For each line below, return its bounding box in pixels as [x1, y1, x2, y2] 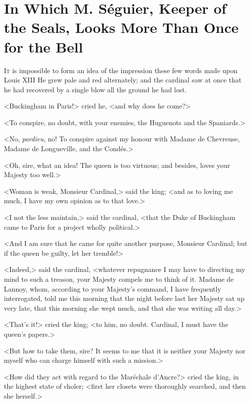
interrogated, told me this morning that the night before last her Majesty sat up [4, 293, 245, 303]
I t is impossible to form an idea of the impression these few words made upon [4, 65, 238, 75]
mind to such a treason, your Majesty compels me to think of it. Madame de [4, 274, 234, 284]
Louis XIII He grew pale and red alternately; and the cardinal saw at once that [4, 75, 242, 85]
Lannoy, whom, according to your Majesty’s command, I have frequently [4, 283, 221, 294]
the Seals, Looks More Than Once [4, 17, 239, 37]
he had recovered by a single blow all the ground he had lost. [4, 84, 187, 94]
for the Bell [4, 36, 83, 56]
